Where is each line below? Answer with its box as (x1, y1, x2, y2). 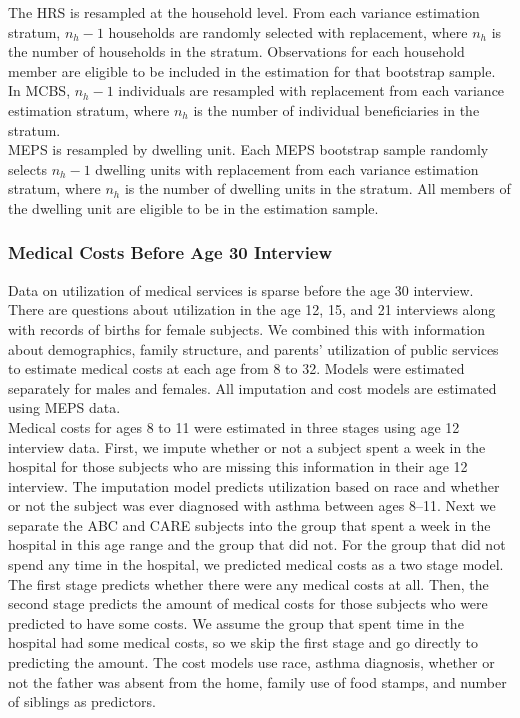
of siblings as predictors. (8, 691, 156, 712)
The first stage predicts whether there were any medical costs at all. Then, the (8, 573, 489, 594)
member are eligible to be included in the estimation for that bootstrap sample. (8, 60, 496, 81)
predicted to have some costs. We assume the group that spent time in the (8, 612, 464, 633)
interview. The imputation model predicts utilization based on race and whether (8, 475, 500, 496)
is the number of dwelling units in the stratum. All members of (124, 178, 511, 199)
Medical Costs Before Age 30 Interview (8, 240, 333, 265)
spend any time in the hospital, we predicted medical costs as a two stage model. (8, 554, 504, 575)
